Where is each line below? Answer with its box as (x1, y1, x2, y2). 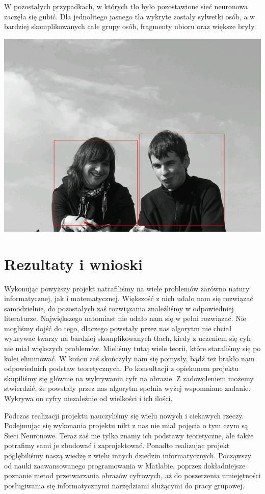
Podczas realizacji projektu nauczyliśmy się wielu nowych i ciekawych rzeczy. (4, 410, 244, 421)
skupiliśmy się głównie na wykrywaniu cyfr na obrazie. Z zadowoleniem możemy (4, 373, 254, 383)
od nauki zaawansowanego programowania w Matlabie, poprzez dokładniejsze (4, 460, 246, 471)
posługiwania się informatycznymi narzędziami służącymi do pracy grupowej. (4, 480, 245, 490)
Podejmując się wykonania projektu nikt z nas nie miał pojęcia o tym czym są (4, 420, 248, 431)
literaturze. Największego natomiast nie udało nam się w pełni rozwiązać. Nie (4, 313, 246, 324)
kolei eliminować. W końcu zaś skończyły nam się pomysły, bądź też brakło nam (4, 353, 255, 363)
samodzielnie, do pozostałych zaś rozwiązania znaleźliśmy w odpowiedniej (4, 303, 234, 313)
